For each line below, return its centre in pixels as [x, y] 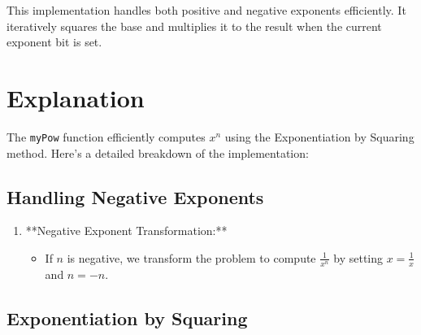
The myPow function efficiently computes [106, 136]
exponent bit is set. [54, 42]
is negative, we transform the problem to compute [191, 257]
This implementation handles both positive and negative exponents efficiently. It [206, 10]
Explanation [76, 97]
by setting [358, 257]
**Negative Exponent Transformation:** [126, 231]
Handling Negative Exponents [135, 196]
